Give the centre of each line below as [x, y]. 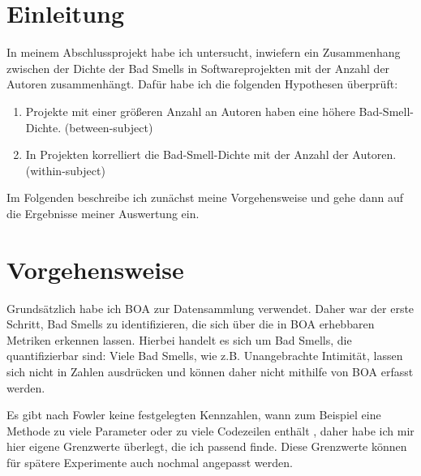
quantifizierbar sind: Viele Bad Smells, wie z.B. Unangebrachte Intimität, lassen [205, 356]
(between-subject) [109, 127]
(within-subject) [65, 170]
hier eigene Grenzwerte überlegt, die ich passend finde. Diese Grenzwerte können [207, 446]
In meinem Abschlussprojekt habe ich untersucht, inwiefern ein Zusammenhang [204, 52]
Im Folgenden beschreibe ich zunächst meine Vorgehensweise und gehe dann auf [205, 197]
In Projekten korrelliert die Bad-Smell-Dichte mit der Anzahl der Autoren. [211, 154]
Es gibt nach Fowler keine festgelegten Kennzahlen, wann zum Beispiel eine [194, 415]
